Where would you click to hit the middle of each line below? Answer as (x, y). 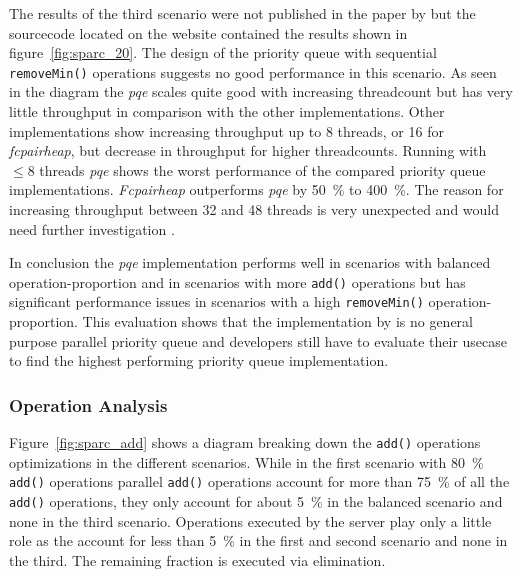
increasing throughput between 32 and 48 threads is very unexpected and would (254, 209)
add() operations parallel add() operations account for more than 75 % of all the (259, 481)
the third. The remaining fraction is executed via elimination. (197, 559)
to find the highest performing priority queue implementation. (199, 360)
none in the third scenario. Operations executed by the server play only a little (250, 520)
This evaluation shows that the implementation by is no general (278, 321)
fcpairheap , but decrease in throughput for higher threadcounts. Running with (248, 150)
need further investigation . (92, 228)
